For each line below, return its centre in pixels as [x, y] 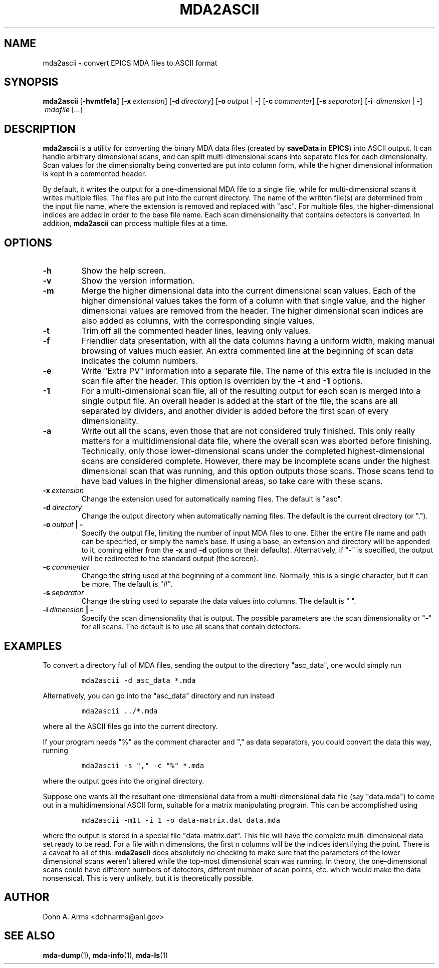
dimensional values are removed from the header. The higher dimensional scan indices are [252, 311]
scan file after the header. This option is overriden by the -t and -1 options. [222, 381]
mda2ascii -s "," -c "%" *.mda [143, 765]
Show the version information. [138, 281]
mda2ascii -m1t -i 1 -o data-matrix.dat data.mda [181, 820]
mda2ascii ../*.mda [120, 711]
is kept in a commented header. [95, 174]
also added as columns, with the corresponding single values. [198, 321]
